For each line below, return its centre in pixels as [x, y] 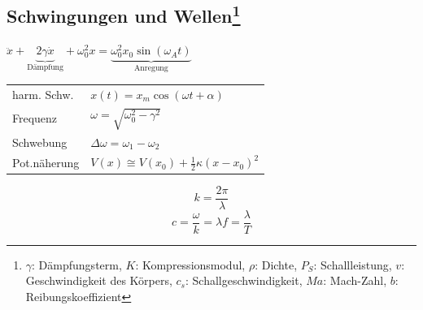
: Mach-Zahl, [355, 280]
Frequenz [35, 118]
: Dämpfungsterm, [77, 264]
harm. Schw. [43, 94]
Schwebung [40, 142]
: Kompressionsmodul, [190, 264]
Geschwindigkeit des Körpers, [99, 280]
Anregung [151, 69]
